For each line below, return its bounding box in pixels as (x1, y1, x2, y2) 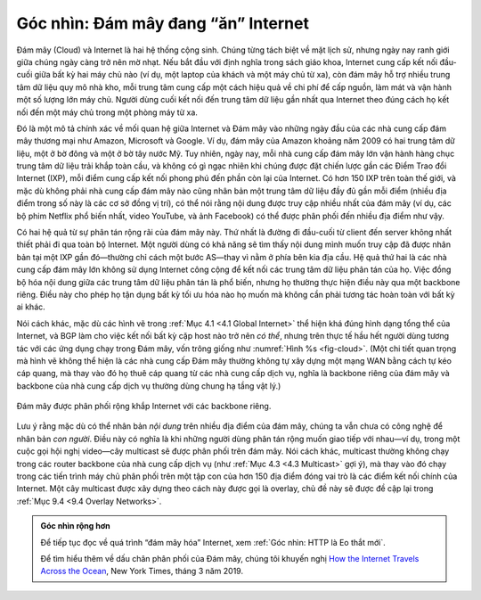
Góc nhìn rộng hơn (40, 521, 110, 531)
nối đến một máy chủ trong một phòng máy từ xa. (16, 107, 198, 118)
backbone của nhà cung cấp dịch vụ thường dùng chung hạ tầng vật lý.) (16, 380, 281, 391)
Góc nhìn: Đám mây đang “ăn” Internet (16, 13, 309, 33)
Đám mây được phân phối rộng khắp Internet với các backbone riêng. (16, 401, 272, 412)
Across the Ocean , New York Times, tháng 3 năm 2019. (40, 566, 244, 577)
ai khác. (16, 301, 46, 312)
